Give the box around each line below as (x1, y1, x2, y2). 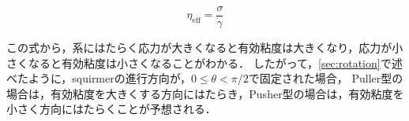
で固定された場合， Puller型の (248, 70, 403, 86)
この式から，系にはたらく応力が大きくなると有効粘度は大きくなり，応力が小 (6, 39, 403, 56)
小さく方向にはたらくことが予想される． (6, 101, 216, 117)
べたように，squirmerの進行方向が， (6, 70, 191, 86)
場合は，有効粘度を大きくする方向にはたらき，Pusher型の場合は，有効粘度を (6, 85, 404, 101)
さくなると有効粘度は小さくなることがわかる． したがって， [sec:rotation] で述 (6, 54, 403, 71)
